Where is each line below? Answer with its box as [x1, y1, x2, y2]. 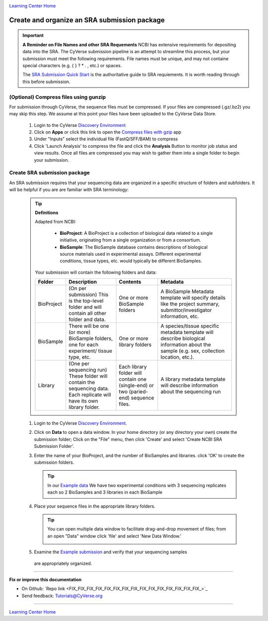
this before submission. [22, 79, 70, 85]
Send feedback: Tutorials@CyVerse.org [21, 593, 103, 599]
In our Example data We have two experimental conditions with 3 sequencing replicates [47, 482, 227, 488]
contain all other [68, 310, 107, 317]
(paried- [129, 388, 148, 395]
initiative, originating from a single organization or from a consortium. [60, 237, 201, 243]
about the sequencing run [160, 388, 221, 395]
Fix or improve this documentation [9, 576, 82, 582]
